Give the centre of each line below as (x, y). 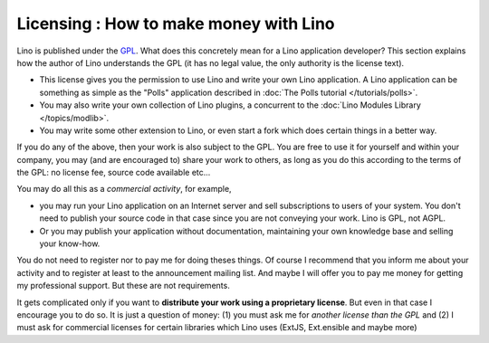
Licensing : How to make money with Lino (176, 24)
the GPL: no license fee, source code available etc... (114, 173)
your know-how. (70, 243)
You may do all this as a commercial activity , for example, (124, 189)
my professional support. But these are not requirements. (123, 286)
